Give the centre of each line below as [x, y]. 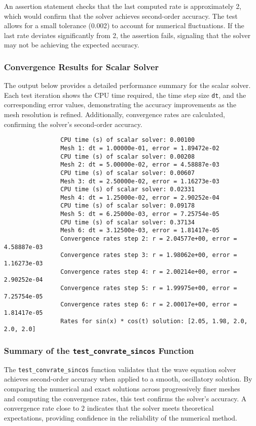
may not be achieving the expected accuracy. [72, 45]
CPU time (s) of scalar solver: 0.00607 [128, 173]
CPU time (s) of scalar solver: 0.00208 [128, 156]
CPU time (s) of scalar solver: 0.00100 [128, 140]
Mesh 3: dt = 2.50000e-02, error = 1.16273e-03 [140, 181]
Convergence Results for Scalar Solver [81, 66]
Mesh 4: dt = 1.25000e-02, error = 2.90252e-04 [140, 197]
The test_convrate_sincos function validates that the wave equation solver [120, 369]
